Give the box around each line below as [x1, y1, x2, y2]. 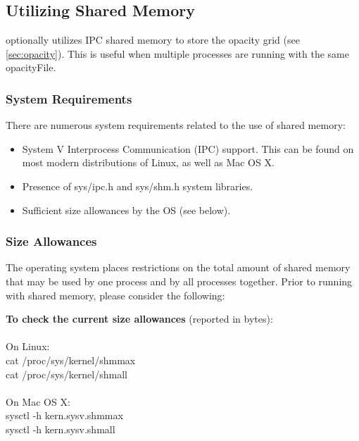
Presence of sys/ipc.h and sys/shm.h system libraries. [22, 178, 253, 193]
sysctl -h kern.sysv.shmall [6, 421, 115, 436]
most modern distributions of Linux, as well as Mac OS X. [22, 155, 275, 170]
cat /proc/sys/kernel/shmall [6, 366, 127, 381]
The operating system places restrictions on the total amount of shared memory [6, 260, 351, 275]
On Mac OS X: [6, 394, 70, 409]
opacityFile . [6, 60, 56, 75]
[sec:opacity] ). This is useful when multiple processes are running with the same [6, 46, 349, 61]
